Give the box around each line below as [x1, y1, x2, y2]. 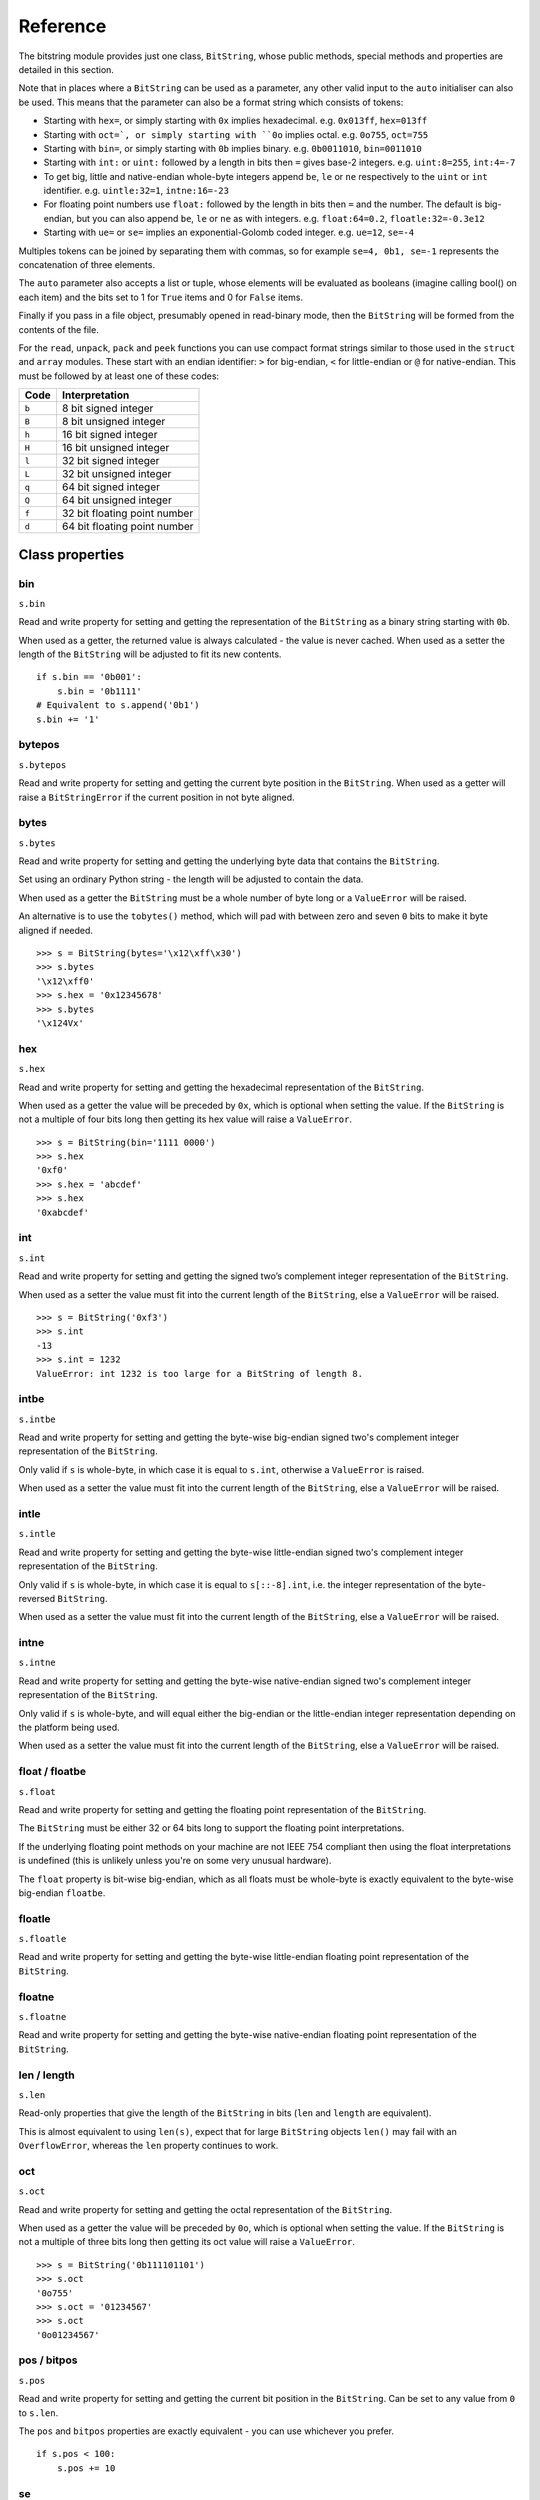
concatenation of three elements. [18, 259, 155, 271]
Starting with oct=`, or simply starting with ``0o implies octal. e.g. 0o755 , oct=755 [43, 128, 429, 140]
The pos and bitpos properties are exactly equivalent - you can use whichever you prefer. [18, 2425, 395, 2437]
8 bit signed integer [61, 401, 154, 415]
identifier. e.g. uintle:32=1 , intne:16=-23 [43, 185, 230, 197]
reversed [18, 1592, 56, 1604]
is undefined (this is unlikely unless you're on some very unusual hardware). [18, 1855, 332, 1867]
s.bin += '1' [36, 713, 100, 725]
